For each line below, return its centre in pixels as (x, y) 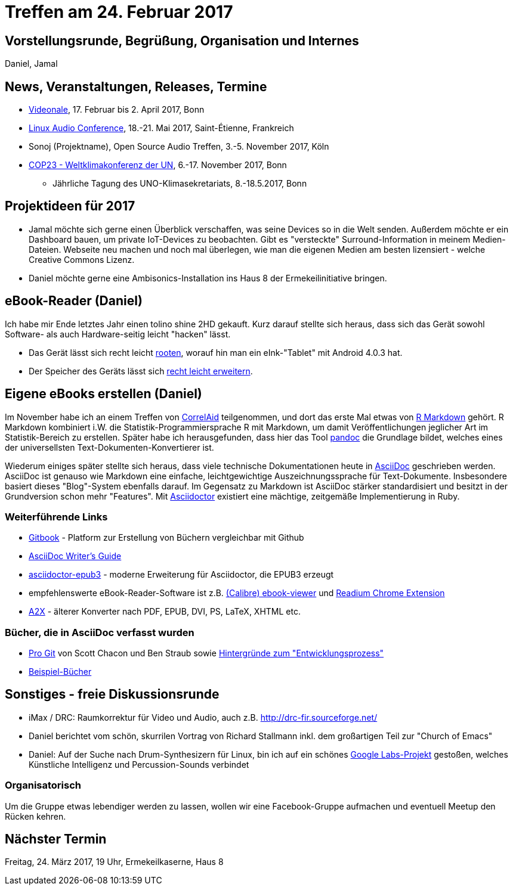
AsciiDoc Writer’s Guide (75, 556)
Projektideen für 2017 (70, 206)
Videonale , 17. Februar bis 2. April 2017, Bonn (117, 110)
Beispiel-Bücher (60, 672)
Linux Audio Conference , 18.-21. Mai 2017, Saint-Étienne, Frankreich (161, 128)
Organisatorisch (43, 785)
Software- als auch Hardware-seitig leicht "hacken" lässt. (118, 334)
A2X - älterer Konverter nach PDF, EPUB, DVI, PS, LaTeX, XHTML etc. (165, 612)
